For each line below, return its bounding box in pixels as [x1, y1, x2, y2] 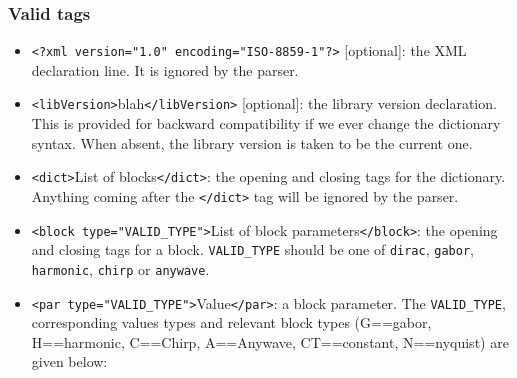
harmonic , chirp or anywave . [31, 258, 210, 279]
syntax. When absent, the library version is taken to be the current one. [31, 132, 473, 153]
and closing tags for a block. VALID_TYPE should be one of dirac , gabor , [31, 239, 474, 260]
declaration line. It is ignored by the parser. [31, 59, 299, 80]
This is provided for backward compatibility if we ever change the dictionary [31, 113, 501, 134]
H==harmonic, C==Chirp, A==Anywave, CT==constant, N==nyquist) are [31, 331, 509, 352]
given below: [31, 351, 108, 372]
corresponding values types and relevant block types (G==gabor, [31, 312, 432, 333]
